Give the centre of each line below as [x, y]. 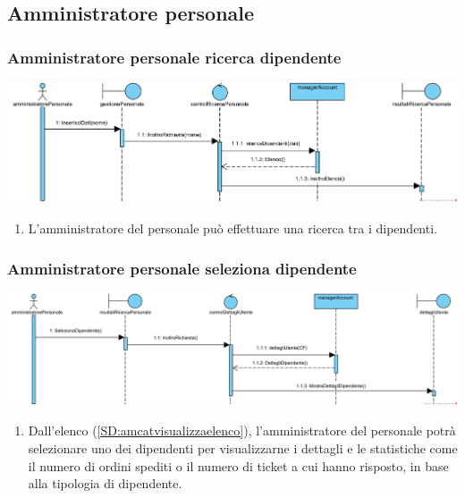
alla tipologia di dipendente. [105, 483]
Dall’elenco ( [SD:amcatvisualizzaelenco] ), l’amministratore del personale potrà [242, 430]
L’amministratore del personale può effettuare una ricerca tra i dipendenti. [232, 228]
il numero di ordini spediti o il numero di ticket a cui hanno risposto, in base [238, 465]
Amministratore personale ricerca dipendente [174, 57]
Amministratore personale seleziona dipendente [182, 268]
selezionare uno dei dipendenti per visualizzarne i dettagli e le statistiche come [243, 448]
